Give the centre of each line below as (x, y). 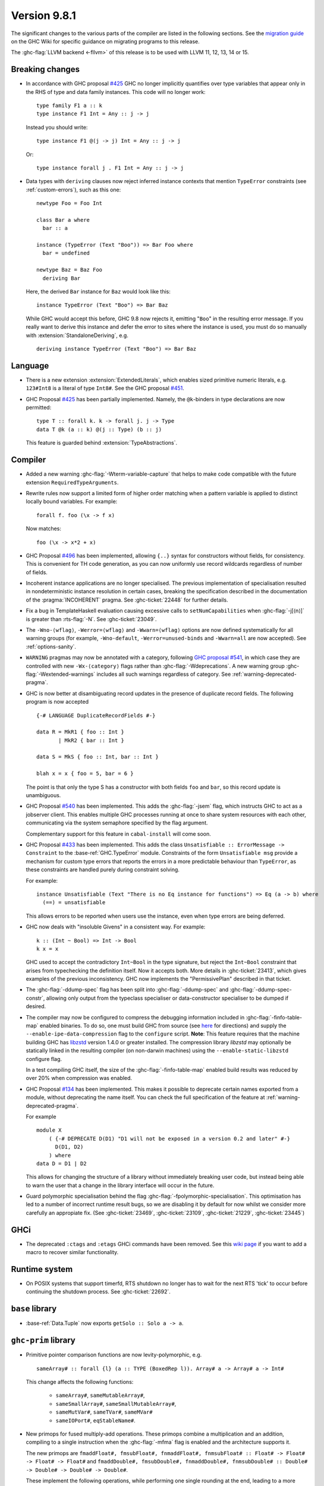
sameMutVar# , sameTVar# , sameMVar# (104, 1412)
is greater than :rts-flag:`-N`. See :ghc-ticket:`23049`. (91, 619)
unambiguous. (43, 795)
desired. (36, 1006)
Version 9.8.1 (44, 15)
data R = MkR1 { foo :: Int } (81, 732)
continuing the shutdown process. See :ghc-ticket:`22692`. (98, 1292)
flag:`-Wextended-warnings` (61, 674)
